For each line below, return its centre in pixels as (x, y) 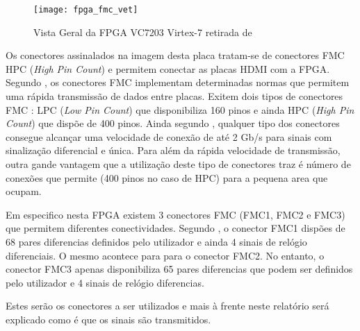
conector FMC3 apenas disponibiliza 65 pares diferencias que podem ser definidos (179, 269)
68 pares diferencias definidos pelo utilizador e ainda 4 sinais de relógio (156, 241)
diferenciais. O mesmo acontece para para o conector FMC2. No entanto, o (165, 255)
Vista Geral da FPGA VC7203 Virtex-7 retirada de (143, 32)
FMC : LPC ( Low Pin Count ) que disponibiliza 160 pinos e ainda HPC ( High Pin (180, 109)
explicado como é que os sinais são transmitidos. (108, 319)
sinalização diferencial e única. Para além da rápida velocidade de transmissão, (173, 150)
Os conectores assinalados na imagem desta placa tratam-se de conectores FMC (175, 55)
